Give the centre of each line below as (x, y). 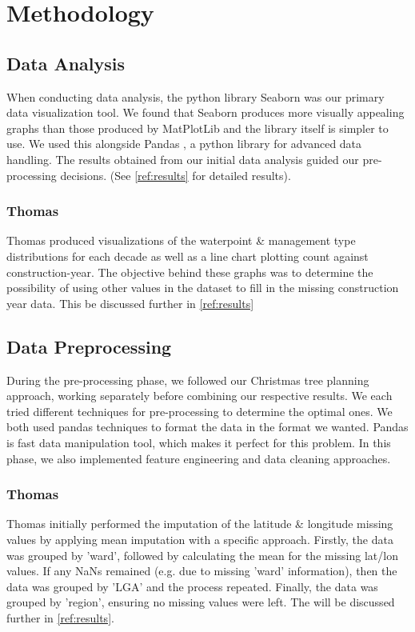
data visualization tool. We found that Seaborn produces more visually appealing (206, 112)
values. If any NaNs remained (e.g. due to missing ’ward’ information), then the (202, 571)
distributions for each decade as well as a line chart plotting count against (188, 256)
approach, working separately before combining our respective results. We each (200, 396)
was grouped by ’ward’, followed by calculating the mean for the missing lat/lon (202, 555)
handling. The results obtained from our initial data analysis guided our (183, 159)
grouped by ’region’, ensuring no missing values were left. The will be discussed (201, 602)
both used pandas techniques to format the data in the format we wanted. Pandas (207, 427)
